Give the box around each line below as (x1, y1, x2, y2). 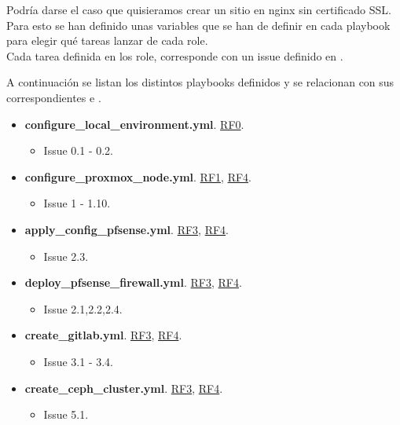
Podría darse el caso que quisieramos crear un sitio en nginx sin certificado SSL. (6, 2, 391, 17)
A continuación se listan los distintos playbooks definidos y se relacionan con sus (6, 74, 394, 90)
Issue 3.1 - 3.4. (43, 353, 114, 369)
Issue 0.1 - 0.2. (43, 142, 114, 159)
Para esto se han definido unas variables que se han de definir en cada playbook (6, 16, 391, 33)
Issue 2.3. (43, 247, 89, 264)
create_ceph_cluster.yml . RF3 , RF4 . (24, 379, 223, 396)
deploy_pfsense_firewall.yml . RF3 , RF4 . (24, 274, 242, 291)
